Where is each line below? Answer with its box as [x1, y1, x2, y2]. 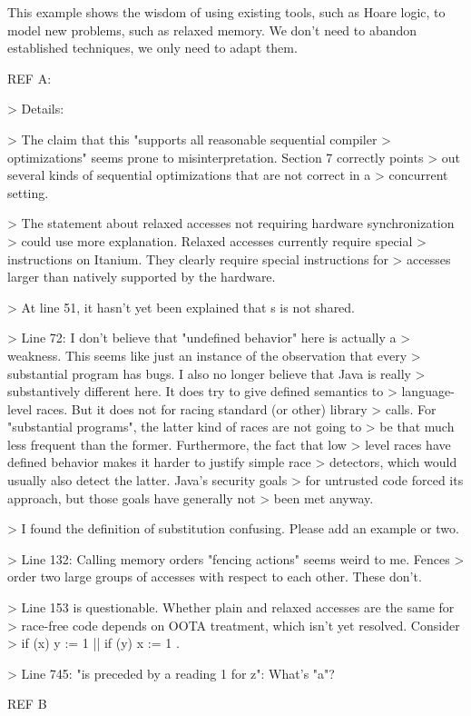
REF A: [7, 68, 52, 87]
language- [401, 382, 455, 401]
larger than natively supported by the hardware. [7, 267, 276, 286]
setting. [7, 183, 49, 202]
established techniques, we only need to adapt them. [7, 38, 298, 57]
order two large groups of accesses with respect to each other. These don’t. [7, 567, 422, 586]
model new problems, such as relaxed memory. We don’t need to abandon [7, 20, 417, 39]
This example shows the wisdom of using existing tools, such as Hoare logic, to [7, 3, 446, 21]
